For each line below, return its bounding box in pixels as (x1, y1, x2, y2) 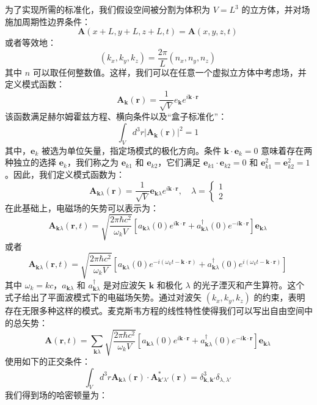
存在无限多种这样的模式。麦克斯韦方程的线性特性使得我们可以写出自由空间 (5, 304, 304, 317)
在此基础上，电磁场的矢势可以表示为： (5, 201, 159, 214)
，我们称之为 (67, 156, 118, 169)
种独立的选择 (5, 156, 56, 169)
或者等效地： (5, 36, 56, 49)
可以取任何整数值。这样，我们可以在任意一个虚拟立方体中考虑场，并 (32, 65, 307, 78)
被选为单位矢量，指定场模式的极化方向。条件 (41, 144, 221, 156)
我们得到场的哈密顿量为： (5, 389, 107, 401)
